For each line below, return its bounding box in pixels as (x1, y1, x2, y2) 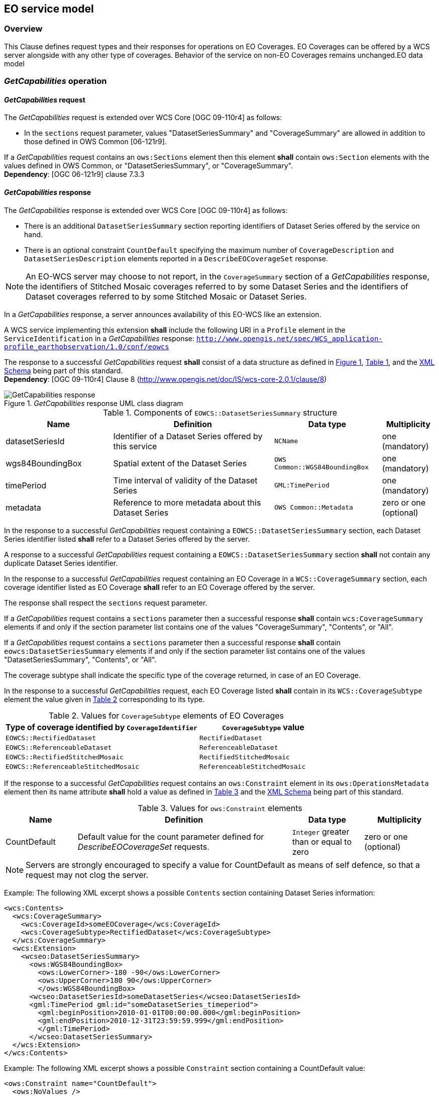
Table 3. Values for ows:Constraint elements (138, 803, 302, 813)
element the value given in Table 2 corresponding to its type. (4, 694, 205, 704)
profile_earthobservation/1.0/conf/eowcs (4, 342, 169, 351)
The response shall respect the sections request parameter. (4, 598, 207, 607)
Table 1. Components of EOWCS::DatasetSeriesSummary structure (102, 407, 338, 418)
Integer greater (292, 826, 350, 837)
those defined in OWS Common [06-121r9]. (24, 137, 167, 146)
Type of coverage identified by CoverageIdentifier (6, 722, 197, 732)
